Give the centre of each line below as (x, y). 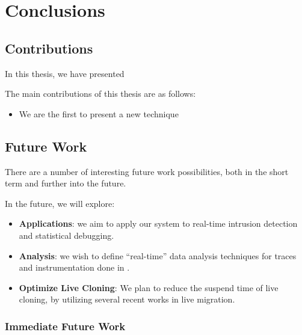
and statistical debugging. (66, 235)
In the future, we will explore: (60, 203)
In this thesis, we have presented (65, 73)
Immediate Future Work (65, 326)
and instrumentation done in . (74, 267)
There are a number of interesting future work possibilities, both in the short (147, 171)
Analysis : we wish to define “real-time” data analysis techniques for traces (158, 255)
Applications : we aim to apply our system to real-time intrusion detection (158, 223)
